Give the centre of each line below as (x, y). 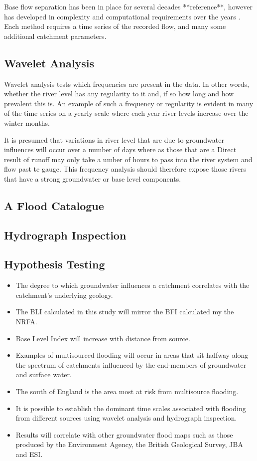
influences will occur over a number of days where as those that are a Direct (120, 149)
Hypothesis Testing (55, 264)
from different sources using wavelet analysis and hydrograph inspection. (126, 418)
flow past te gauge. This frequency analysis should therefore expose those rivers (125, 169)
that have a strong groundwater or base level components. (93, 178)
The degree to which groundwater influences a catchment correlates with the (132, 285)
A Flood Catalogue (54, 205)
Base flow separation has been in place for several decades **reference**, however (128, 6)
